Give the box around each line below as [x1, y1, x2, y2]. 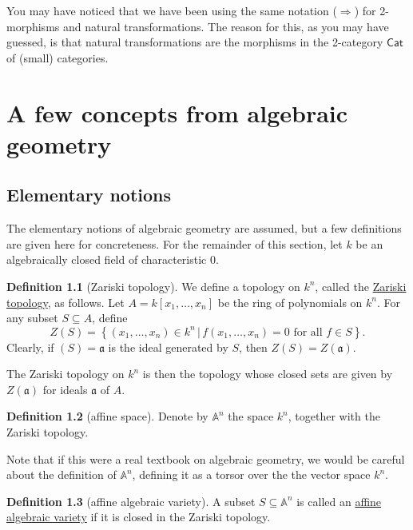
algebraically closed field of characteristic [6, 251, 207, 268]
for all [293, 326, 323, 338]
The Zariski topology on [6, 365, 125, 382]
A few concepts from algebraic [6, 96, 348, 129]
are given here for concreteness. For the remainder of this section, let [6, 235, 343, 252]
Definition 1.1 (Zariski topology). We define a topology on [6, 277, 300, 294]
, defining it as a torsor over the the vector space [132, 466, 371, 483]
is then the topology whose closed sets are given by [142, 365, 393, 382]
